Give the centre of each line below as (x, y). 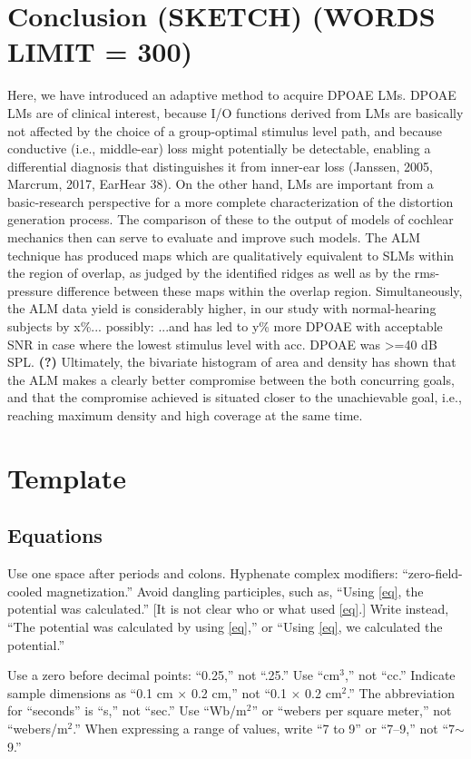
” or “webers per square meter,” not (352, 710)
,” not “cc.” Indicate (400, 675)
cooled (25, 591)
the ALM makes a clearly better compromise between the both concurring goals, (231, 379)
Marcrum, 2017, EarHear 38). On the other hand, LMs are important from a (221, 184)
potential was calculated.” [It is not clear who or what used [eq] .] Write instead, (228, 609)
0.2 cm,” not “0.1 (239, 692)
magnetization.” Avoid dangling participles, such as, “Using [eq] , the (235, 591)
